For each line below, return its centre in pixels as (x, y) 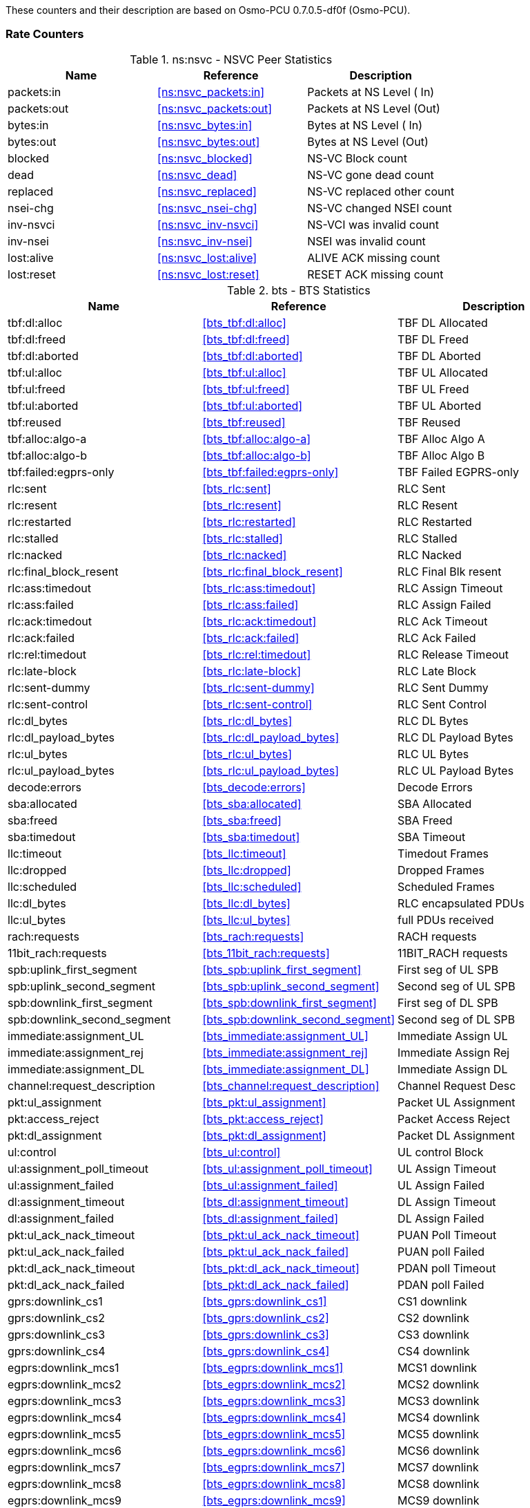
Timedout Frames (443, 853)
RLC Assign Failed (444, 604)
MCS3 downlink (439, 1401)
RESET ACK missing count (375, 274)
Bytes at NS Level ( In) (365, 125)
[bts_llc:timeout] (244, 853)
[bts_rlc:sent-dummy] (258, 687)
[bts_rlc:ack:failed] (251, 638)
